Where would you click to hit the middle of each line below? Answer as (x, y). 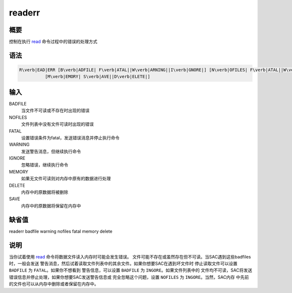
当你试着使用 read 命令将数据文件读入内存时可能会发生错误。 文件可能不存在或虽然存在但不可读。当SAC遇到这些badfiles (130, 257)
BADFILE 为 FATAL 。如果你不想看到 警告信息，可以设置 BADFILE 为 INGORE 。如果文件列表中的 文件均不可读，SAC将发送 (131, 270)
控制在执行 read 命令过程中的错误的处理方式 (53, 42)
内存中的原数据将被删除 (45, 192)
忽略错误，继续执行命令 (45, 165)
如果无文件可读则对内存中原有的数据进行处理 (66, 179)
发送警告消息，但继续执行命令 (51, 151)
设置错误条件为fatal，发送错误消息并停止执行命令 (70, 138)
